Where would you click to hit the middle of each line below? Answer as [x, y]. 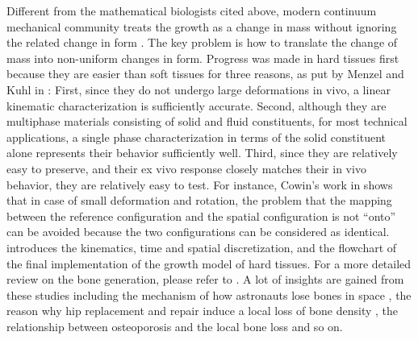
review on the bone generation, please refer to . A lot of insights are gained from [205, 279]
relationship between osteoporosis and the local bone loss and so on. [175, 326]
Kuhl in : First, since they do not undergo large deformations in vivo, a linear [199, 89]
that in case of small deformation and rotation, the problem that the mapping [199, 200]
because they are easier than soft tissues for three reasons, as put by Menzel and [205, 74]
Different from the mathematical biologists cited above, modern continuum [192, 10]
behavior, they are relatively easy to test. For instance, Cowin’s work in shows [200, 184]
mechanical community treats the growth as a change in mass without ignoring [202, 26]
